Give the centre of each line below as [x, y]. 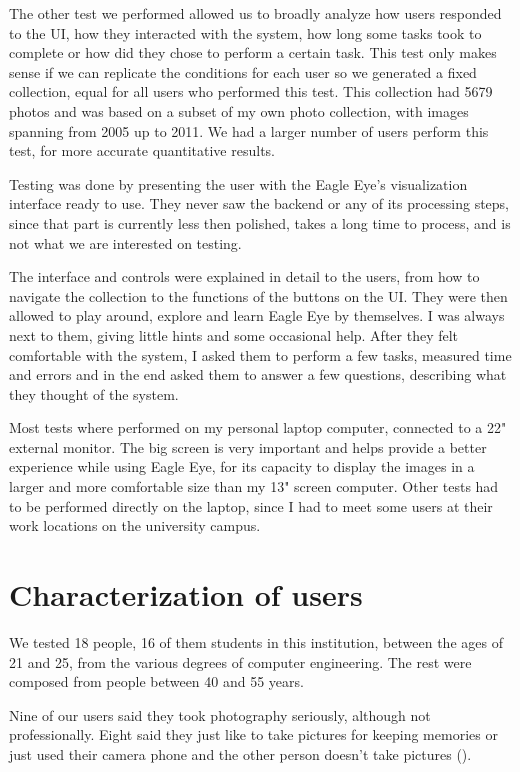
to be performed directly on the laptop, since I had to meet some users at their [251, 505]
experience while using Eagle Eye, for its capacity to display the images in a [242, 466]
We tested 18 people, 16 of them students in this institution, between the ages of [256, 641]
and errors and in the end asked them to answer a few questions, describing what [258, 374]
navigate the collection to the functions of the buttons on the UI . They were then [258, 295]
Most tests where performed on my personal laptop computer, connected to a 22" [258, 427]
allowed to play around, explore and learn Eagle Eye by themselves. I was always [257, 315]
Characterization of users [186, 594]
